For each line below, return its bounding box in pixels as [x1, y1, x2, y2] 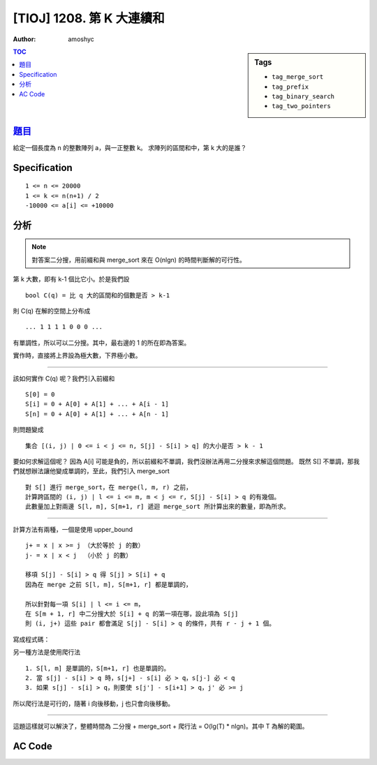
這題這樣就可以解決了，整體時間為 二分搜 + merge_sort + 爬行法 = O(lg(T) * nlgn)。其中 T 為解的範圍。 [13, 722, 309, 731]
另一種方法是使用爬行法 [13, 648, 80, 656]
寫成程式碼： [13, 635, 50, 644]
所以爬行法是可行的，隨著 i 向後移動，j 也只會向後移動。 [13, 699, 175, 708]
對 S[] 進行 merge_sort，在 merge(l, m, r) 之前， [25, 483, 192, 491]
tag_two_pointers [272, 102, 331, 110]
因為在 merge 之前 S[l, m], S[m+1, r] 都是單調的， [25, 580, 192, 588]
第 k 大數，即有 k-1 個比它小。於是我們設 [13, 275, 130, 283]
